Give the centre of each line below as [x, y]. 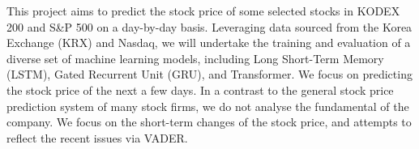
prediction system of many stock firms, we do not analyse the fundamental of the [208, 106]
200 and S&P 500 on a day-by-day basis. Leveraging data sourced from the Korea [209, 26]
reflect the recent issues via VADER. [97, 137]
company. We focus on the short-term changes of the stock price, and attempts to [209, 122]
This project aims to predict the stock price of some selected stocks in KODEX [203, 11]
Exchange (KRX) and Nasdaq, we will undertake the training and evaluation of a [209, 43]
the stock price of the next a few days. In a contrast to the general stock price [200, 89]
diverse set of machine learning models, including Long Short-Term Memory [195, 58]
